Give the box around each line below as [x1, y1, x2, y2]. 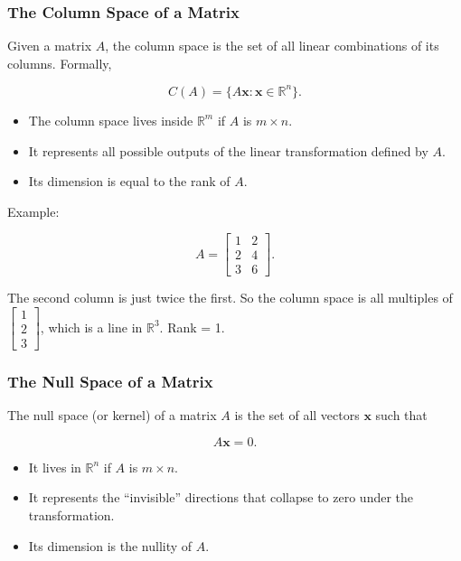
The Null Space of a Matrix [7, 369, 213, 392]
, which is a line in [40, 317, 143, 336]
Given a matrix [7, 36, 92, 55]
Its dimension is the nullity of [28, 536, 193, 555]
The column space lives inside [28, 110, 193, 129]
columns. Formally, [7, 53, 112, 72]
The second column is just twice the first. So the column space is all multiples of [7, 288, 453, 307]
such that [375, 406, 428, 425]
